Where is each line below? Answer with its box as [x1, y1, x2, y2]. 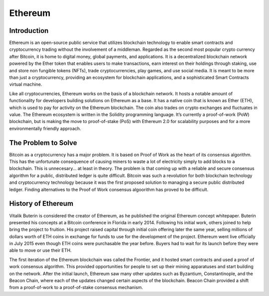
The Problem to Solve [9, 139, 77, 147]
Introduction [9, 26, 49, 35]
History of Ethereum [9, 199, 74, 208]
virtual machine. [9, 81, 42, 87]
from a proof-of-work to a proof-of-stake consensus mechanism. [9, 285, 143, 291]
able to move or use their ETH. [9, 247, 72, 254]
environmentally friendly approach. [9, 125, 82, 132]
